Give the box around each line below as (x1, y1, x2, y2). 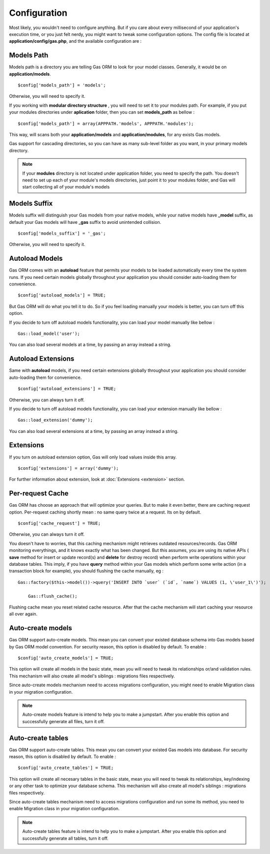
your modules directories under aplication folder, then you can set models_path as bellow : (9, 109, 195, 115)
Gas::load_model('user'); (18, 331, 81, 336)
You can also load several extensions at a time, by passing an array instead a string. (9, 428, 179, 434)
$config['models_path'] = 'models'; (18, 83, 106, 88)
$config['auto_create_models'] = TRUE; (18, 655, 114, 661)
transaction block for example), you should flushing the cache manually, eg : (9, 568, 164, 574)
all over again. (9, 611, 38, 617)
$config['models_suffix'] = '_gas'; (18, 231, 106, 236)
